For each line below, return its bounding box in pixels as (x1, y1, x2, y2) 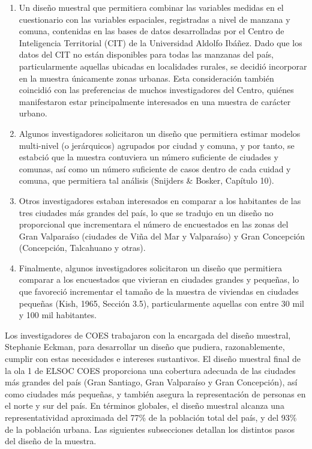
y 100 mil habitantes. (19, 309, 97, 321)
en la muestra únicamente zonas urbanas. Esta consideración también (19, 71, 274, 84)
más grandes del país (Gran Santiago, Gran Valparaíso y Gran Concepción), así (5, 376, 298, 388)
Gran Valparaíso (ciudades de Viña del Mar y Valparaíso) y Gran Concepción (19, 229, 305, 242)
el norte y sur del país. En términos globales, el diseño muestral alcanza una (5, 399, 284, 412)
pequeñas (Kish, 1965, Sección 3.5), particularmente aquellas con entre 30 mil (19, 297, 304, 309)
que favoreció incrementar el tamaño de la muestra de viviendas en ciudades (19, 285, 299, 298)
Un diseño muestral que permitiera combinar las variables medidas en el (19, 1, 284, 13)
